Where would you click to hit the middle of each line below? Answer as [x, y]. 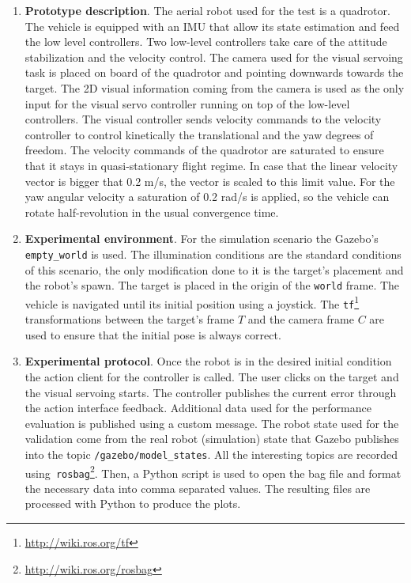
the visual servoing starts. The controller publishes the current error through [211, 392]
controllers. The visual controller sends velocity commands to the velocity [203, 119]
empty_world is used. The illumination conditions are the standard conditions [213, 254]
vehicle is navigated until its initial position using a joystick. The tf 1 [192, 302]
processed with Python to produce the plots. [133, 503]
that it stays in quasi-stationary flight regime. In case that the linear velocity [211, 165]
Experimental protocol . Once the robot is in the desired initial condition [208, 361]
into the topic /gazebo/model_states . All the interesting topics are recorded [211, 454]
